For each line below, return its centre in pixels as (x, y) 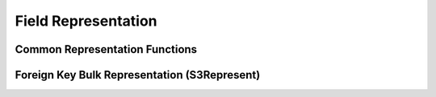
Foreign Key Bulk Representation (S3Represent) (138, 75)
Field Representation (86, 21)
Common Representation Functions (106, 49)
